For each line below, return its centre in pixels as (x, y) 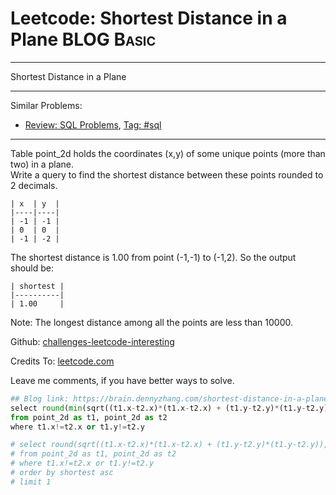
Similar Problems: (46, 105)
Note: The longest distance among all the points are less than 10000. (152, 322)
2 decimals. (34, 185)
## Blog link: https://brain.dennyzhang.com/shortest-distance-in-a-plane (169, 398)
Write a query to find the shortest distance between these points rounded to (167, 174)
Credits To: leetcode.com (62, 361)
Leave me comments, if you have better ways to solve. (122, 380)
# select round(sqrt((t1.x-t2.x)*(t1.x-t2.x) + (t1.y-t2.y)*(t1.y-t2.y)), (169, 445)
